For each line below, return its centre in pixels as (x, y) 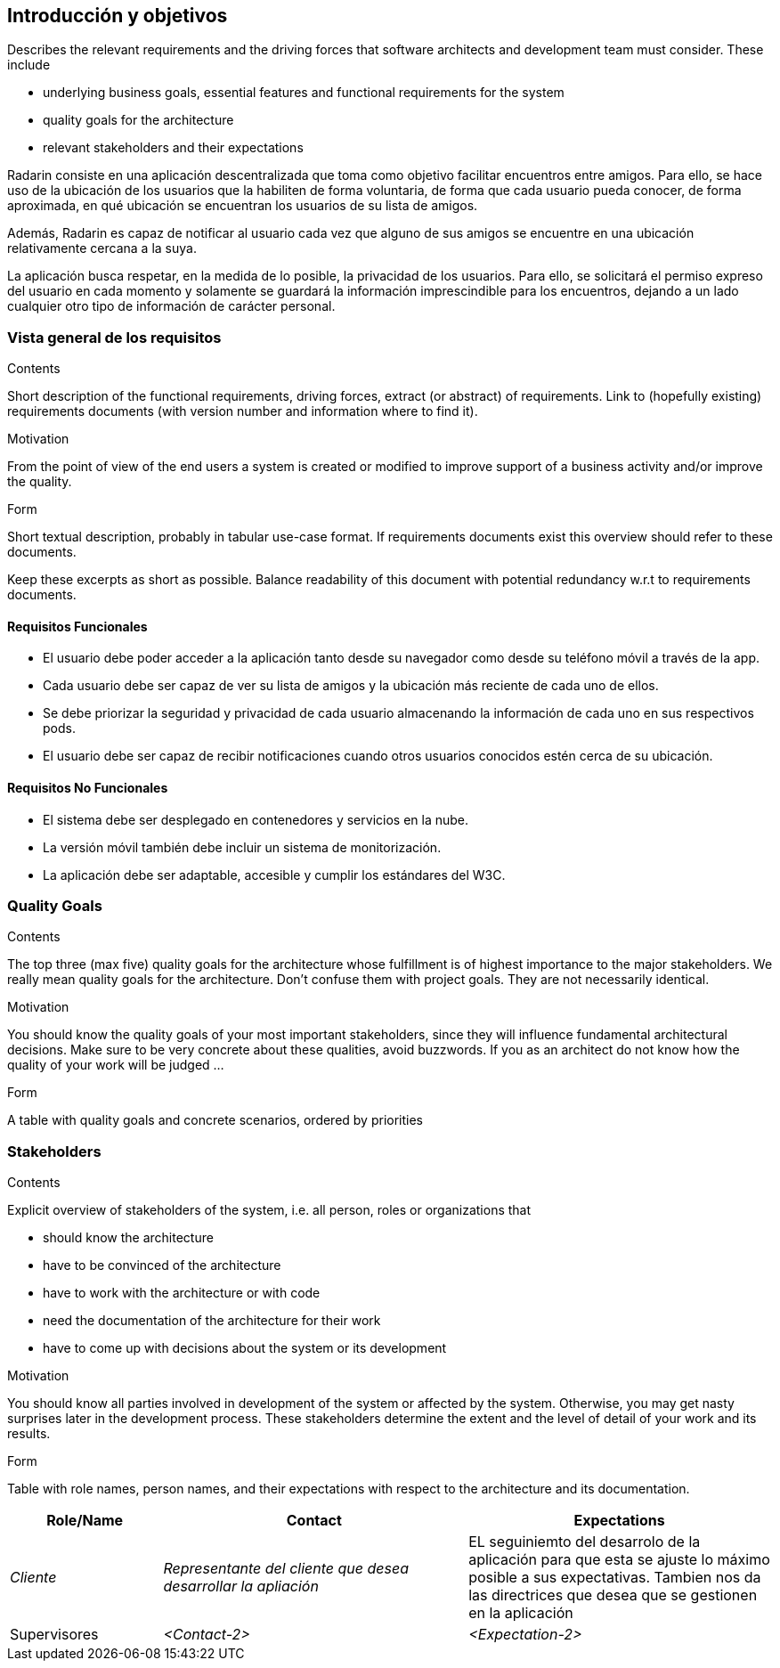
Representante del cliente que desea (286, 1569)
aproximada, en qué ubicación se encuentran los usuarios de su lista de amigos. (243, 206)
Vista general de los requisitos (114, 337)
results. (29, 1434)
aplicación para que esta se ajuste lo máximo (619, 1560)
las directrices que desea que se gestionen (613, 1595)
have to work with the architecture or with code (182, 1293)
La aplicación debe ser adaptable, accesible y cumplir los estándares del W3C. (274, 875)
